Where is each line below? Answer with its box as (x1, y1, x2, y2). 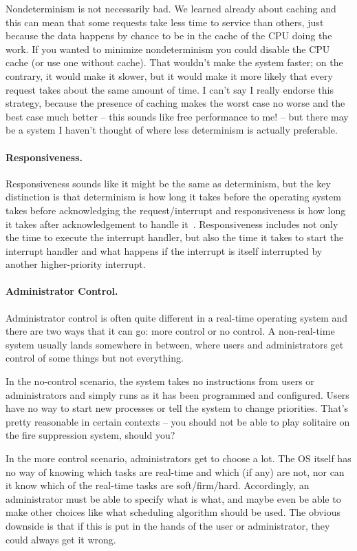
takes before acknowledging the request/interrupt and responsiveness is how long (6, 202, 346, 217)
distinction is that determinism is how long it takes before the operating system (6, 189, 341, 204)
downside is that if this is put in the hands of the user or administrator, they (6, 519, 330, 532)
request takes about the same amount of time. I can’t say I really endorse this (6, 82, 334, 96)
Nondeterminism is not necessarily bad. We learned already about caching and (6, 1, 336, 15)
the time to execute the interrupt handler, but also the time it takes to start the (6, 230, 344, 245)
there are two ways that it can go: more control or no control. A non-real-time (6, 324, 335, 338)
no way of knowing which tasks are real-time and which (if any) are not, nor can (6, 464, 345, 479)
